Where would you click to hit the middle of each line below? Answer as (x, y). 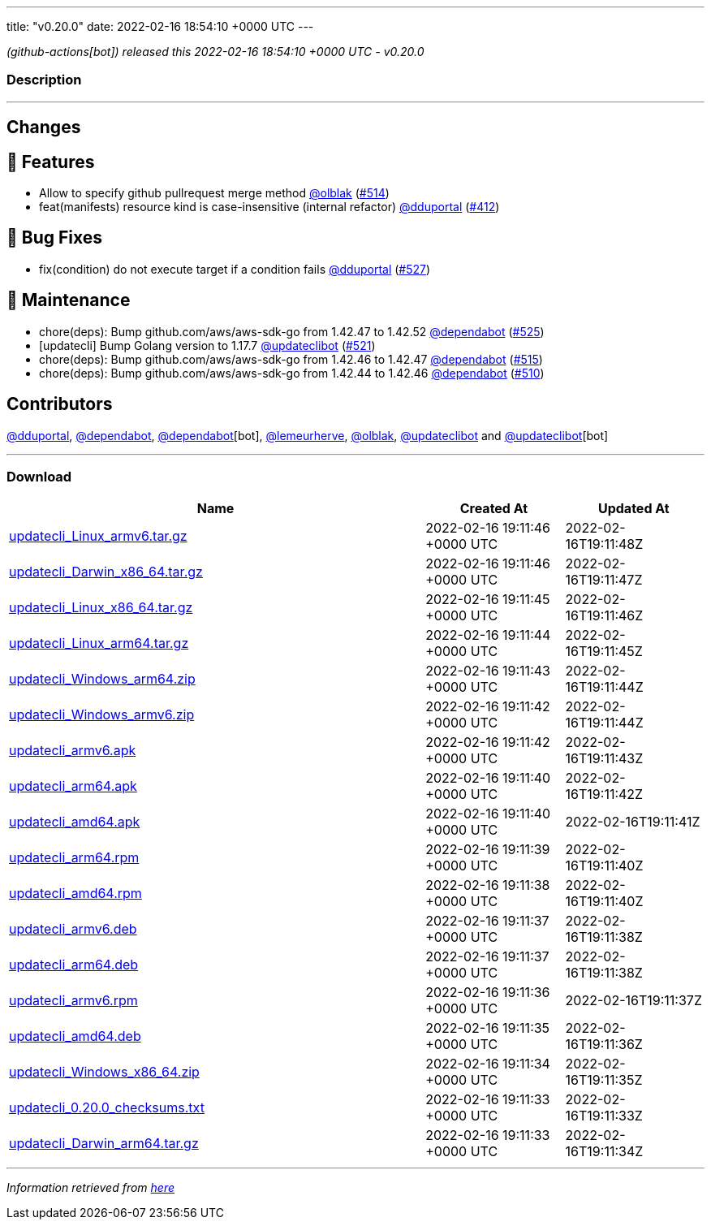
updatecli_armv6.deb (73, 929)
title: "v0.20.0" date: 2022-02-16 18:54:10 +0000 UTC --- (160, 26)
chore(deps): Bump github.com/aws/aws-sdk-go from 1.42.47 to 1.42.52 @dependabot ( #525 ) (292, 331)
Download (39, 476)
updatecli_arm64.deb (74, 965)
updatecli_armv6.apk (73, 751)
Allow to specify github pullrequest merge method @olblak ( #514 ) (214, 193)
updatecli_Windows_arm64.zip (102, 679)
